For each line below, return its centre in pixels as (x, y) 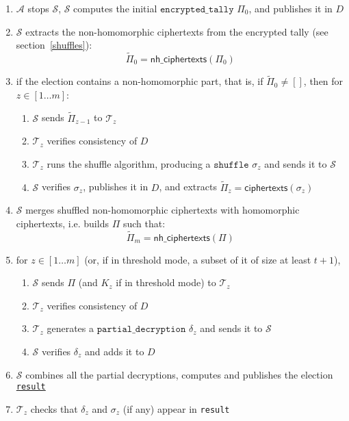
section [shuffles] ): (54, 45)
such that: (144, 223)
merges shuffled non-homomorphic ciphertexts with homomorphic (163, 210)
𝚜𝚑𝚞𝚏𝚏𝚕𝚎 (231, 165)
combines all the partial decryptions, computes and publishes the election (179, 374)
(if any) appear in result (176, 408)
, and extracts (188, 187)
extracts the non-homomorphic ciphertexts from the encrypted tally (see (177, 31)
